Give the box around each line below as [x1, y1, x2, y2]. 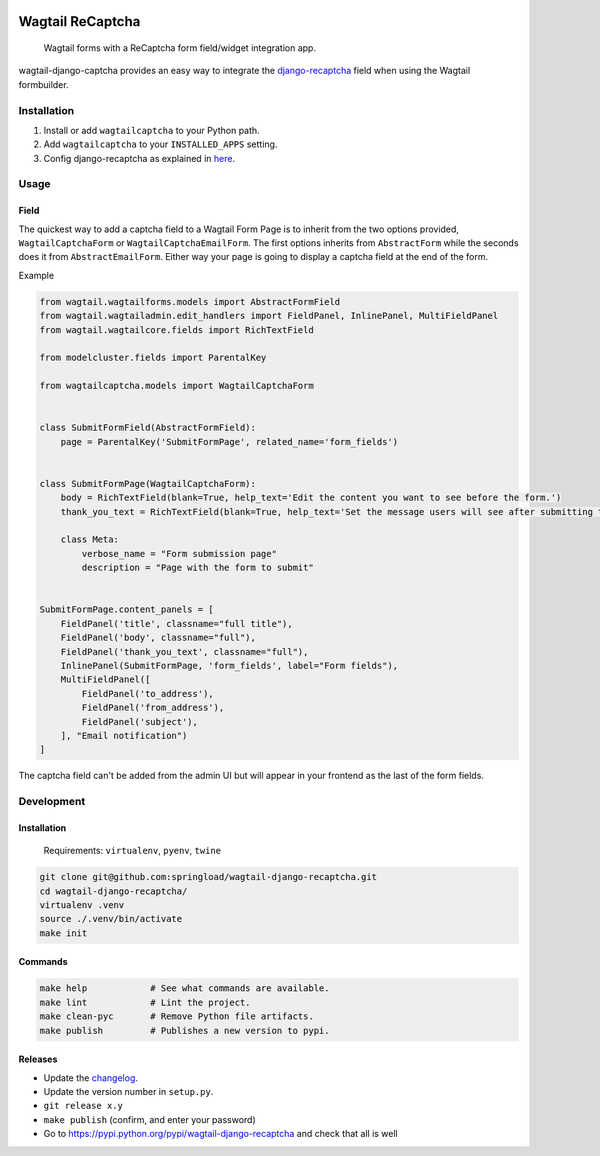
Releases [18, 1053, 58, 1065]
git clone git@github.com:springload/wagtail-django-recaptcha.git [39, 871, 378, 883]
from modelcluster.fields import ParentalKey [39, 352, 267, 364]
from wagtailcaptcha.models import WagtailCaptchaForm [39, 380, 314, 392]
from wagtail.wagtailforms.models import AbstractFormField [39, 296, 341, 307]
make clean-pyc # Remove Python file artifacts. [39, 1011, 314, 1022]
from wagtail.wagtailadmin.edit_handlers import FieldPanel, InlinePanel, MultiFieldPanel [39, 310, 499, 322]
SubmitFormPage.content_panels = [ [39, 604, 214, 615]
